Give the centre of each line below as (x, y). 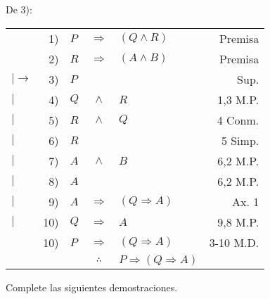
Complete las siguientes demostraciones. (92, 287)
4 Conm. (238, 120)
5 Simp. (240, 140)
